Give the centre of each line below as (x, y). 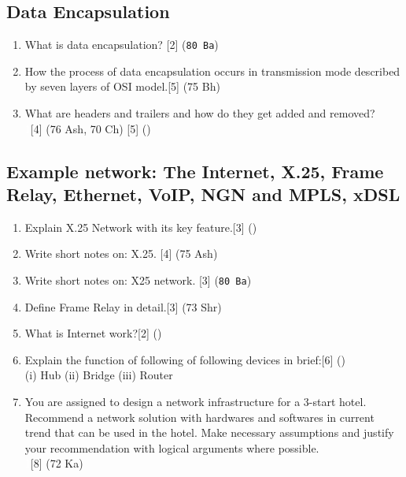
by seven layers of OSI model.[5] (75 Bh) (122, 86)
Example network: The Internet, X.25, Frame (195, 171)
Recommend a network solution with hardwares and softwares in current (199, 417)
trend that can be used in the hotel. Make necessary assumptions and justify (209, 432)
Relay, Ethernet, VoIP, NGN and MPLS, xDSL (203, 194)
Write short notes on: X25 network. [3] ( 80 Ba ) (138, 280)
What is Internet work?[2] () (93, 333)
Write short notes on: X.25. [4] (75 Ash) (121, 253)
